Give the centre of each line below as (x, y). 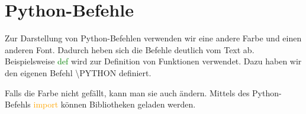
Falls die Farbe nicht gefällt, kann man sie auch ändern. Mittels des (127, 92)
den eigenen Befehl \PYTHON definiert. (78, 72)
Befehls (18, 104)
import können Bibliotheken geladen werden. (115, 104)
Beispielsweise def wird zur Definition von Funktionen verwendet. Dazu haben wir (153, 61)
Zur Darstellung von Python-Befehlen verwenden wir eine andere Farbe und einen (153, 38)
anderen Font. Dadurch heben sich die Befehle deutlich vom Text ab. (130, 49)
